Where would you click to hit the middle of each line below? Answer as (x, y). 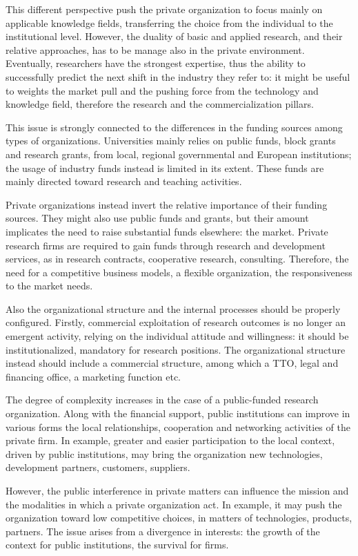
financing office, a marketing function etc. (93, 376)
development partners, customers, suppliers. (98, 467)
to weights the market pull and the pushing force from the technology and (162, 90)
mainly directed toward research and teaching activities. (124, 181)
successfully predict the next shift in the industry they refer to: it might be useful (178, 76)
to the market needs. (49, 286)
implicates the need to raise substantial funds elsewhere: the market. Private (167, 231)
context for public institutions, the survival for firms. (117, 545)
